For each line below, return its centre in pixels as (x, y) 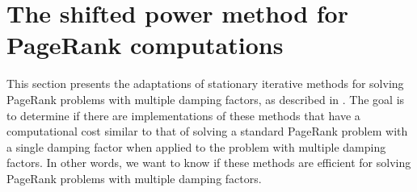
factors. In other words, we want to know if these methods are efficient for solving (209, 163)
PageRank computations (145, 45)
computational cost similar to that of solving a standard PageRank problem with (207, 131)
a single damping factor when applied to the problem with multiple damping (196, 146)
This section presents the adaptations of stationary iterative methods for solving (205, 83)
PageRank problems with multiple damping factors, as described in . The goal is (206, 99)
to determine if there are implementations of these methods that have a (183, 115)
